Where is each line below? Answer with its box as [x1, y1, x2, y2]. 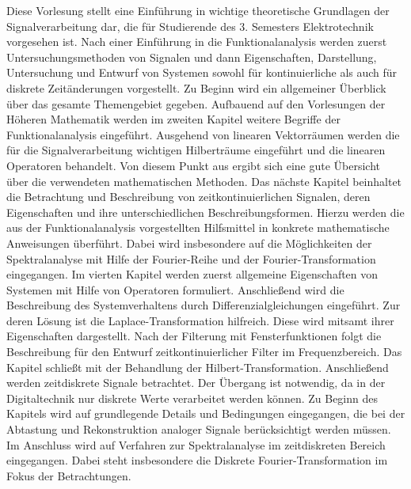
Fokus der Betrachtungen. [6, 467, 131, 483]
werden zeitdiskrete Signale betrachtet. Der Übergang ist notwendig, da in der [6, 374, 386, 391]
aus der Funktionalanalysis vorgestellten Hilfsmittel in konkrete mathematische [6, 219, 390, 236]
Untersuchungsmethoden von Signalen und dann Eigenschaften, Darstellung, [6, 48, 377, 65]
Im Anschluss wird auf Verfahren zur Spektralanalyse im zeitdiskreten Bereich [6, 436, 386, 453]
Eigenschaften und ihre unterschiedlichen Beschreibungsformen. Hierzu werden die [6, 203, 405, 220]
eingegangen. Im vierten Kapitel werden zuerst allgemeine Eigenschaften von [6, 266, 379, 282]
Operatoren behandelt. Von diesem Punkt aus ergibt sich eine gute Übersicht [6, 157, 381, 173]
